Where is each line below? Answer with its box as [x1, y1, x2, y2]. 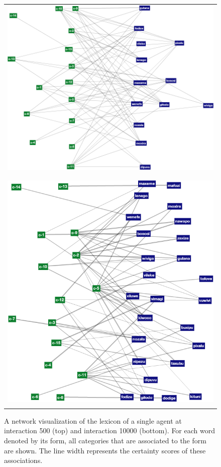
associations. [4, 455, 43, 465]
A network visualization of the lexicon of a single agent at [4, 415, 182, 426]
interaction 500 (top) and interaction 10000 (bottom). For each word [4, 425, 215, 436]
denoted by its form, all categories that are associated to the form [4, 435, 206, 446]
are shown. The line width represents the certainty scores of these [4, 445, 206, 455]
